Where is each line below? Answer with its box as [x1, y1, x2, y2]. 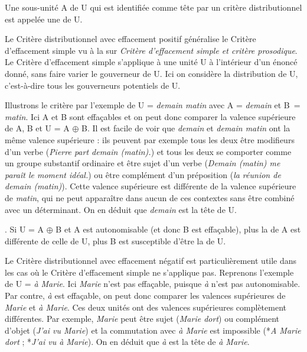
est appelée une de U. [5, 12, 83, 25]
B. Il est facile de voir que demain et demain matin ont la [81, 122, 290, 134]
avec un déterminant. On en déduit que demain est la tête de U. [5, 203, 237, 215]
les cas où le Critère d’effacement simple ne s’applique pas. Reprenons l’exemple [5, 266, 294, 278]
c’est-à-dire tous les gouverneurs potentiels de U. [5, 79, 181, 91]
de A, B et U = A [5, 122, 70, 134]
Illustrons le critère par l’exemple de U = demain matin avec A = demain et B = [5, 99, 301, 111]
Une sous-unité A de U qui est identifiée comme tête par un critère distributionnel [5, 1, 302, 13]
